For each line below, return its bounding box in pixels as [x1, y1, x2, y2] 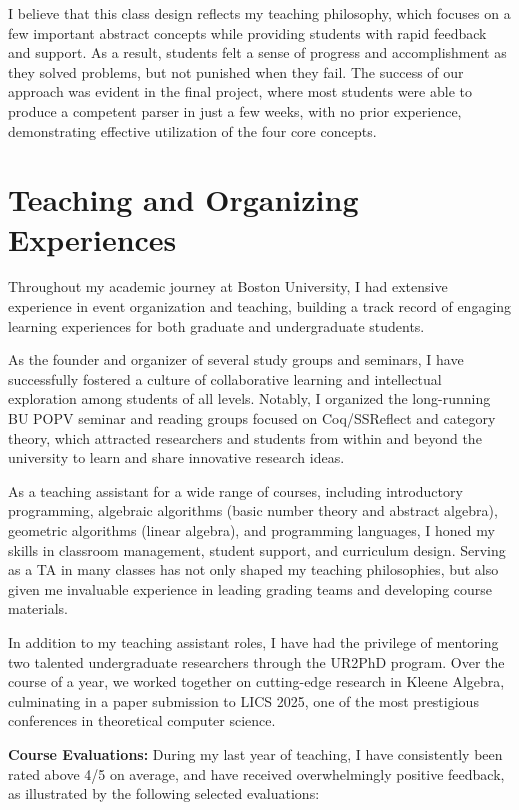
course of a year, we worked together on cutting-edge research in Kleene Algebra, [8, 671, 505, 692]
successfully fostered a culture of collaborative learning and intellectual [8, 368, 442, 389]
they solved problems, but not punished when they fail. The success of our [8, 61, 464, 82]
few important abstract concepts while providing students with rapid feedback [8, 22, 487, 43]
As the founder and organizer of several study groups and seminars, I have [8, 349, 464, 370]
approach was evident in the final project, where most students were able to [8, 81, 472, 102]
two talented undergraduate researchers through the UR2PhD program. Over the [8, 651, 505, 672]
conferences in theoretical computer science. [8, 710, 276, 731]
